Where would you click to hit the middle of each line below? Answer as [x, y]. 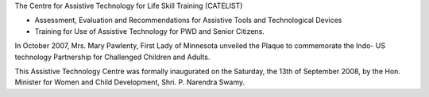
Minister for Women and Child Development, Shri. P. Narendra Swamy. [130, 82]
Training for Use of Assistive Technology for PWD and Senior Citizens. [150, 31]
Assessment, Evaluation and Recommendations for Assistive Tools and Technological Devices [188, 21]
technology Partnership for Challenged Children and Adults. [112, 57]
